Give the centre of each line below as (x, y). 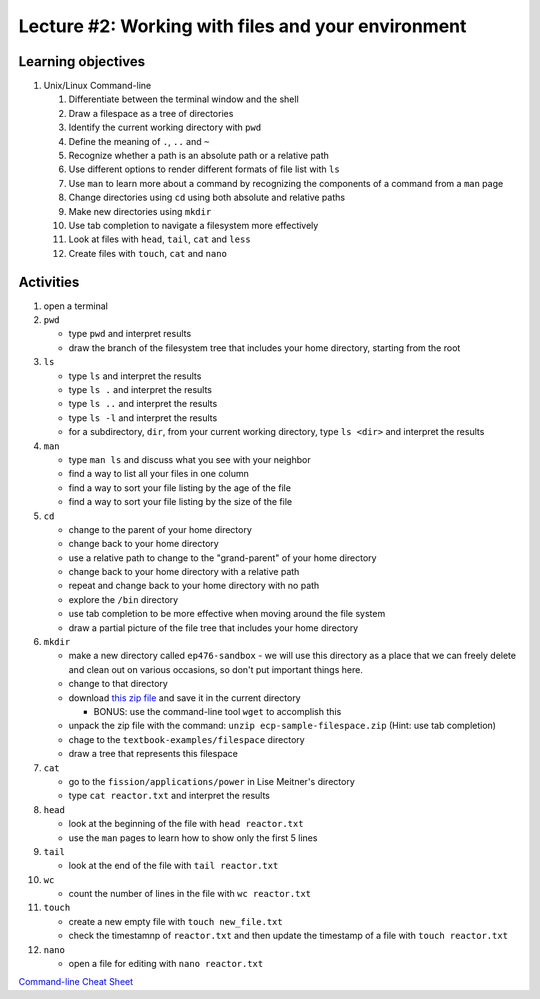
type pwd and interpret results (130, 334)
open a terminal (76, 306)
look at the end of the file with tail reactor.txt (173, 866)
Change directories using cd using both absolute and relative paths (206, 197)
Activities (49, 281)
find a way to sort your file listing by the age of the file (180, 487)
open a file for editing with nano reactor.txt (166, 964)
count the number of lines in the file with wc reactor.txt (190, 894)
